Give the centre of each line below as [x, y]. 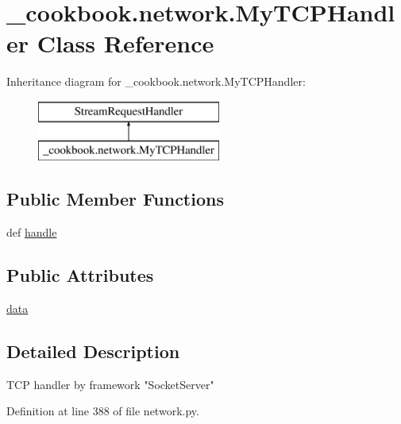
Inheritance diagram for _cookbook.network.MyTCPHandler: [156, 81]
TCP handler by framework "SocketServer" [110, 384]
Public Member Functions [115, 199]
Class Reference [125, 43]
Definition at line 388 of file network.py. [103, 411]
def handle [32, 232]
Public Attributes [80, 275]
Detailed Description [93, 351]
